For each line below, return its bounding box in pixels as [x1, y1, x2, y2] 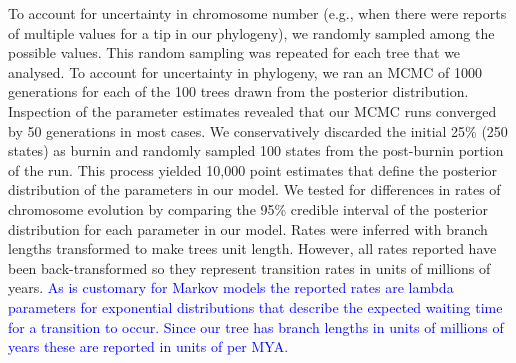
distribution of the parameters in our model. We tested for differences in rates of [8, 179, 501, 200]
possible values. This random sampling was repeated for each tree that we [8, 42, 461, 63]
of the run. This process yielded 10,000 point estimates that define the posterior [8, 159, 498, 180]
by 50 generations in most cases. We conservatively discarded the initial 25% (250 [8, 120, 508, 141]
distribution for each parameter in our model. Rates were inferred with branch [8, 218, 488, 239]
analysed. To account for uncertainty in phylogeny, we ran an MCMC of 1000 [8, 61, 482, 82]
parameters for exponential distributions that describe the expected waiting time [8, 296, 503, 317]
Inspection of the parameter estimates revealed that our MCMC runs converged [8, 100, 497, 121]
